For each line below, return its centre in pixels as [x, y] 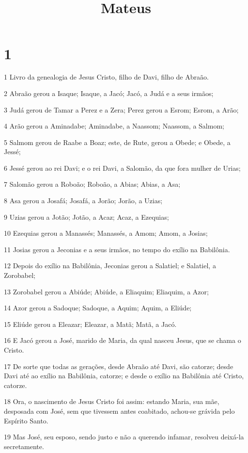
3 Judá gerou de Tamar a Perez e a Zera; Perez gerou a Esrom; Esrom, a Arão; [121, 109]
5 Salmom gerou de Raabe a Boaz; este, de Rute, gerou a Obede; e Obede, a [117, 142]
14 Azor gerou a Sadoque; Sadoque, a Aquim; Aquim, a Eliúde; [98, 308]
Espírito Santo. [26, 420]
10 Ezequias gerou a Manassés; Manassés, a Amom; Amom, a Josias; [106, 233]
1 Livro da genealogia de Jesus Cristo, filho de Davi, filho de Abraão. [106, 77]
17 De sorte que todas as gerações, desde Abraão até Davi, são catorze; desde [119, 366]
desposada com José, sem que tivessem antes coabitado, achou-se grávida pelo [119, 411]
